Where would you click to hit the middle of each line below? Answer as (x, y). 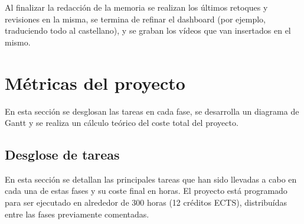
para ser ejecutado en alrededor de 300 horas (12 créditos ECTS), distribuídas (146, 202)
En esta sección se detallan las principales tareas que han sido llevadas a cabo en (151, 179)
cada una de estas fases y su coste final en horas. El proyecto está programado (146, 191)
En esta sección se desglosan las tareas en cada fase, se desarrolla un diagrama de (152, 111)
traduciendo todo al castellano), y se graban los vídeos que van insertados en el (148, 30)
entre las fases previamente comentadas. (77, 214)
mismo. (18, 42)
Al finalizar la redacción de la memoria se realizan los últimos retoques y (136, 7)
